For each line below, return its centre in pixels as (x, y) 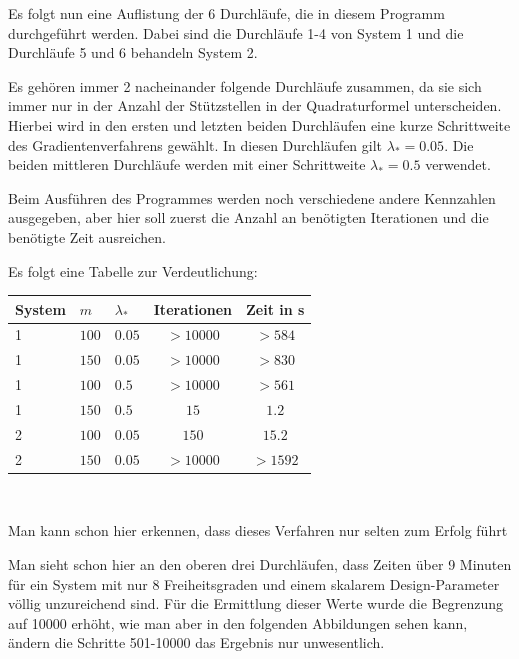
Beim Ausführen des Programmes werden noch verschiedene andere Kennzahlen (252, 197)
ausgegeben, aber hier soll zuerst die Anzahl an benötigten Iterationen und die (248, 217)
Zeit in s (275, 308)
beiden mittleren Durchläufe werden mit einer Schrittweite (187, 164)
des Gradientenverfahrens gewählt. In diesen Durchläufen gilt (195, 144)
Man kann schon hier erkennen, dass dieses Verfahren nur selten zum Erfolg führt (258, 530)
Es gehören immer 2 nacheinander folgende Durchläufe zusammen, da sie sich (245, 85)
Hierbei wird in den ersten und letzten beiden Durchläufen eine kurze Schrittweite (259, 124)
